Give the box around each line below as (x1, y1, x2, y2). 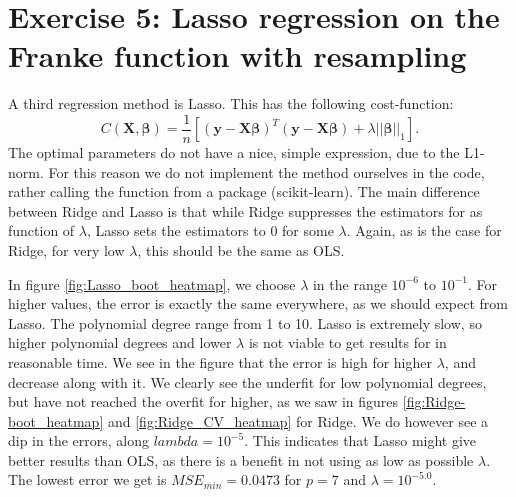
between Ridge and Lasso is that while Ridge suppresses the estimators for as (8, 200, 483, 221)
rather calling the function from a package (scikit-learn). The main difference (8, 181, 480, 202)
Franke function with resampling (8, 35, 467, 76)
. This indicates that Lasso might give (244, 430, 477, 451)
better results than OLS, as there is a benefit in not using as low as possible (8, 449, 474, 470)
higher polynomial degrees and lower (8, 332, 232, 353)
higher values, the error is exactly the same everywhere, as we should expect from (8, 293, 508, 314)
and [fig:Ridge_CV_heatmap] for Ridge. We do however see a (107, 410, 489, 431)
